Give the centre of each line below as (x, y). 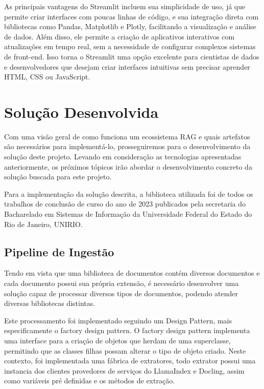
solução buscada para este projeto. (58, 177)
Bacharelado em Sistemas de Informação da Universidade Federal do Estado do (128, 214)
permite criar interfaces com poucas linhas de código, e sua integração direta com (131, 16)
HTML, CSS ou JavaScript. (47, 77)
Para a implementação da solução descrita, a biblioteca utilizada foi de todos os (129, 193)
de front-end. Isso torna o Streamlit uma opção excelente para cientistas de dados (132, 56)
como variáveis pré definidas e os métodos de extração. (90, 381)
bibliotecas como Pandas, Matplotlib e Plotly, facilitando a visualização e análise (130, 26)
